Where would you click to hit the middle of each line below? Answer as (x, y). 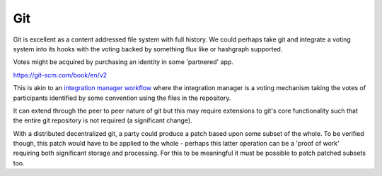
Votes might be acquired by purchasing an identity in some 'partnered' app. (123, 62)
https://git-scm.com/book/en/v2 (60, 75)
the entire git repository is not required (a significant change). (103, 120)
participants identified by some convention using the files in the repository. (122, 98)
